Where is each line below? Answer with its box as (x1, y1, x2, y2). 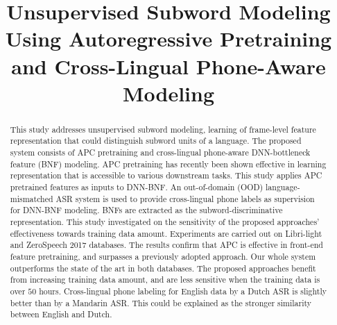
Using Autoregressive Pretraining (5, 24, 332, 53)
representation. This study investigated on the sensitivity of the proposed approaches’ (10, 215, 320, 227)
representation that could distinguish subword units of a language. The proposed (10, 135, 302, 147)
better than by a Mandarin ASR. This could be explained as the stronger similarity (10, 297, 312, 308)
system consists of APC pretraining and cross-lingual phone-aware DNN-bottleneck (10, 147, 311, 158)
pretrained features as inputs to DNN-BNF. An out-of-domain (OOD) (10, 181, 263, 193)
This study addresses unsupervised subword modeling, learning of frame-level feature (10, 123, 316, 135)
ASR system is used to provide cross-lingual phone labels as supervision (55, 192, 315, 204)
